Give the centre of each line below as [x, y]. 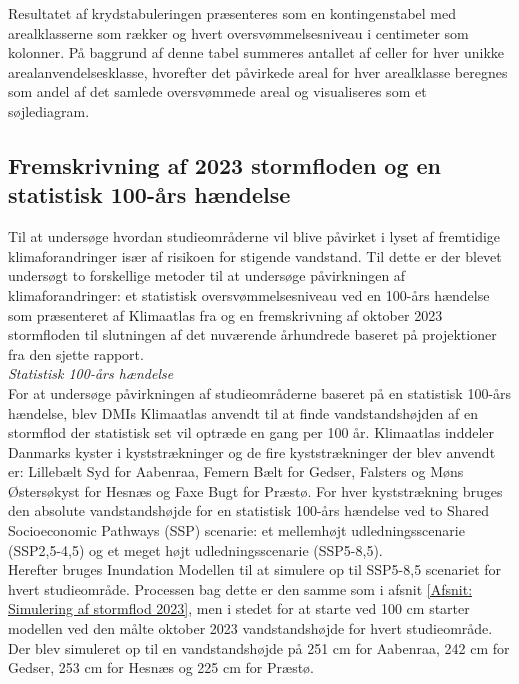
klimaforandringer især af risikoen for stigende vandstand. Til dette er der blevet [255, 255]
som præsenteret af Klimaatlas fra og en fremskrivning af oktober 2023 [225, 314]
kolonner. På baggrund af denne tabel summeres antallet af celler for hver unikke [256, 52]
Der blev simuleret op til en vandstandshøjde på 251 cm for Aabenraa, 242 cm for [259, 647]
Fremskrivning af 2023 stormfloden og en [225, 164]
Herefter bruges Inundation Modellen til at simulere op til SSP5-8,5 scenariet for [255, 569]
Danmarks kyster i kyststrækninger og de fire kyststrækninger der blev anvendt [252, 451]
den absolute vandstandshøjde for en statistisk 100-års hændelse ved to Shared [249, 510]
